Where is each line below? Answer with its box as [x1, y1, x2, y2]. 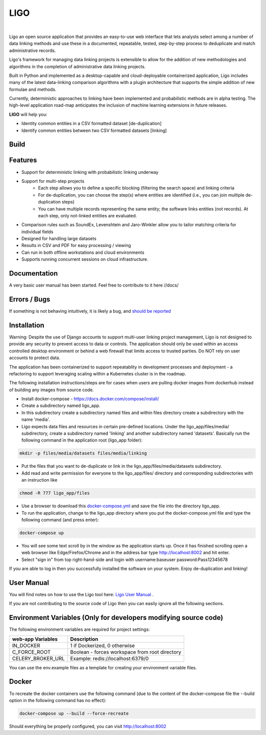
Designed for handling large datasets [21, 236, 97, 242]
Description [70, 635, 99, 642]
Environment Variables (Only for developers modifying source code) [9, 613, 224, 622]
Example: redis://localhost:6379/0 [70, 655, 149, 662]
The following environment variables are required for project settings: [9, 626, 150, 632]
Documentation [9, 269, 58, 278]
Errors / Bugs [9, 295, 50, 303]
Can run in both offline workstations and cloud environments [21, 249, 145, 255]
